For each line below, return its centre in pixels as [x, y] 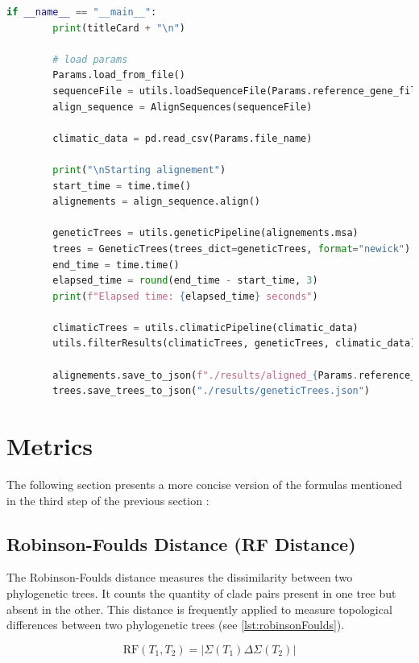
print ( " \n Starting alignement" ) [139, 170]
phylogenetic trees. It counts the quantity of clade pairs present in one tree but [201, 593]
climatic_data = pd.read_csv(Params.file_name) [183, 138]
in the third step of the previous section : [108, 500]
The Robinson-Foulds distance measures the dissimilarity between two [180, 577]
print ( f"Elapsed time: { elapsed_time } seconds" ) [185, 296]
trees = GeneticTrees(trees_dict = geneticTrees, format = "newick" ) [232, 249]
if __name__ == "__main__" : [82, 12]
